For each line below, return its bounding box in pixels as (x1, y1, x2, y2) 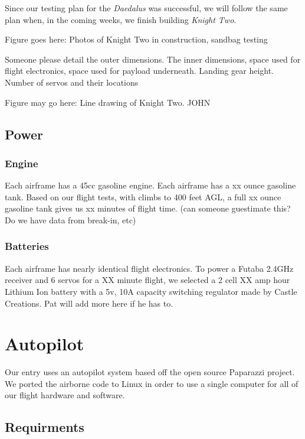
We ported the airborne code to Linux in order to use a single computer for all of (5, 377, 299, 389)
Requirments (5, 418, 84, 436)
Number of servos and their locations (5, 76, 139, 88)
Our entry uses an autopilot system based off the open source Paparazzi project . (5, 366, 295, 378)
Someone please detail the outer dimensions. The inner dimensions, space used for (5, 53, 301, 65)
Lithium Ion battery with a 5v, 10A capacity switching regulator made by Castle (5, 285, 297, 297)
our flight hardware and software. (5, 389, 125, 401)
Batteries (5, 239, 49, 253)
